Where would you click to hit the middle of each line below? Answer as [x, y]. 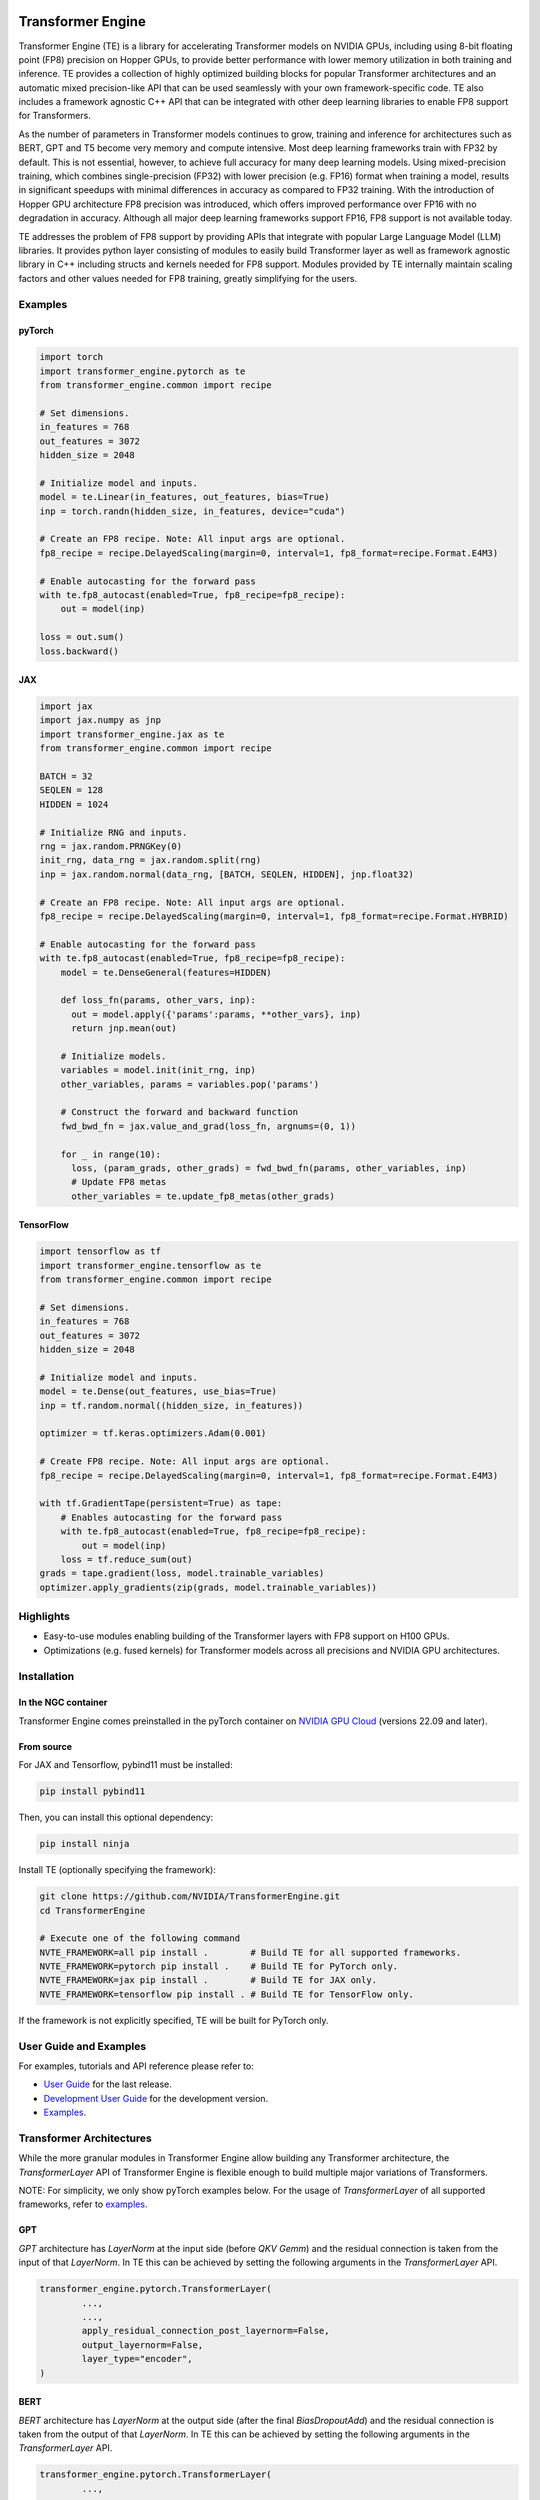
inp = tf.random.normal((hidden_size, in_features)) [171, 1405]
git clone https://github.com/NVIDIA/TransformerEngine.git [190, 1896]
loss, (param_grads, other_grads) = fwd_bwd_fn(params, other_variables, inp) [269, 1168]
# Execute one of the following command [139, 1938]
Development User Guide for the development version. [156, 2098]
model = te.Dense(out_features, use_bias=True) [158, 1391]
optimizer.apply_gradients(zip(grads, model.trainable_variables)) [208, 1587]
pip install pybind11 [92, 1791]
